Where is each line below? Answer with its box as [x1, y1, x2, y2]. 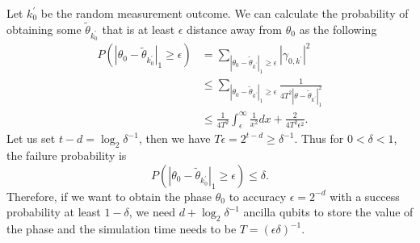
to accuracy [229, 187, 287, 204]
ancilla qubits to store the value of [243, 203, 414, 220]
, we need [128, 203, 175, 220]
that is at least [102, 20, 175, 37]
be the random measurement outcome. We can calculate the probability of [40, 5, 409, 21]
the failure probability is [6, 147, 127, 164]
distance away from [187, 20, 283, 37]
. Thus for [294, 130, 344, 147]
